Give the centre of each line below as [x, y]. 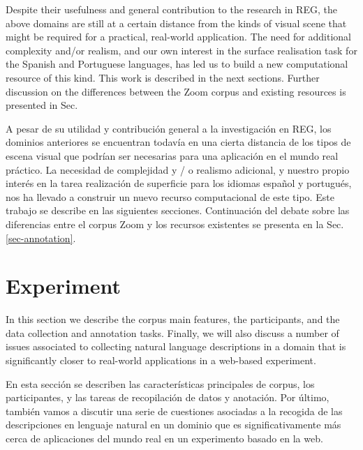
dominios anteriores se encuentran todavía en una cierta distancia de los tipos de [178, 142]
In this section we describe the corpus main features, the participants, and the [173, 319]
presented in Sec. [42, 105]
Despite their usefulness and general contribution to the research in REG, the [171, 9]
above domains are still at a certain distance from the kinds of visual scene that [176, 23]
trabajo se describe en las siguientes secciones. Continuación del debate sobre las [178, 210]
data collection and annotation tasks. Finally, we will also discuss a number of [172, 332]
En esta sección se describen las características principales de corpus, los [160, 383]
